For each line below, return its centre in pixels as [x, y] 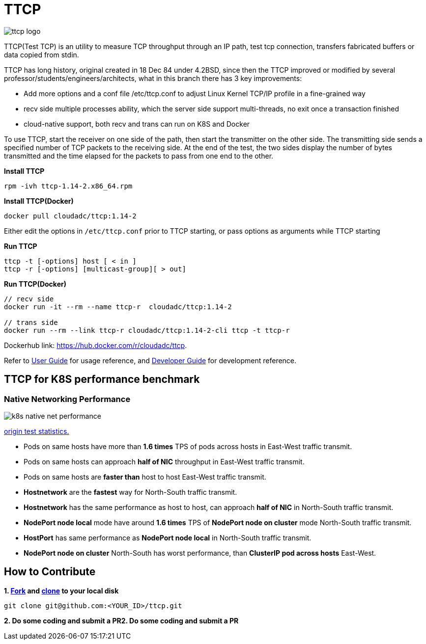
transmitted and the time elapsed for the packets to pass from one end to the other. [139, 156]
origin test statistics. [37, 431]
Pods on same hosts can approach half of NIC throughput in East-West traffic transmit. [164, 461]
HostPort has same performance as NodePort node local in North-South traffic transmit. [168, 537]
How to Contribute [50, 572]
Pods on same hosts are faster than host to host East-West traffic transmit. [145, 477]
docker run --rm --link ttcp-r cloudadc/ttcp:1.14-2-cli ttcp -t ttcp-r [147, 330]
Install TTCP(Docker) [39, 201]
